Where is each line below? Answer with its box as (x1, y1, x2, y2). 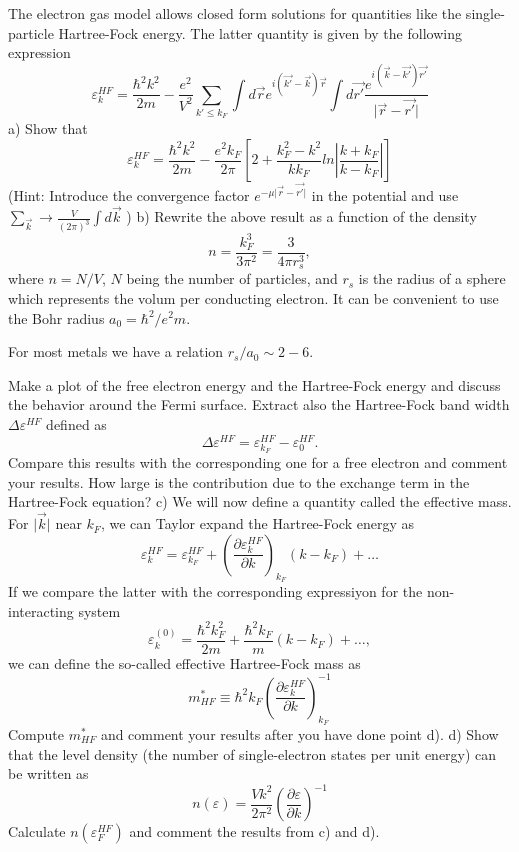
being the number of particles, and (126, 268, 338, 289)
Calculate (8, 821, 66, 842)
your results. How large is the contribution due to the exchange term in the (8, 471, 470, 492)
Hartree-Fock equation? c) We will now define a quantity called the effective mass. (8, 491, 512, 512)
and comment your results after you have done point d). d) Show (100, 723, 499, 744)
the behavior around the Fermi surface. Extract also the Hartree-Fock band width (8, 394, 510, 415)
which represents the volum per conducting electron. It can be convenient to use (8, 287, 499, 308)
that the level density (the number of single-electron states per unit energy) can (8, 743, 497, 764)
